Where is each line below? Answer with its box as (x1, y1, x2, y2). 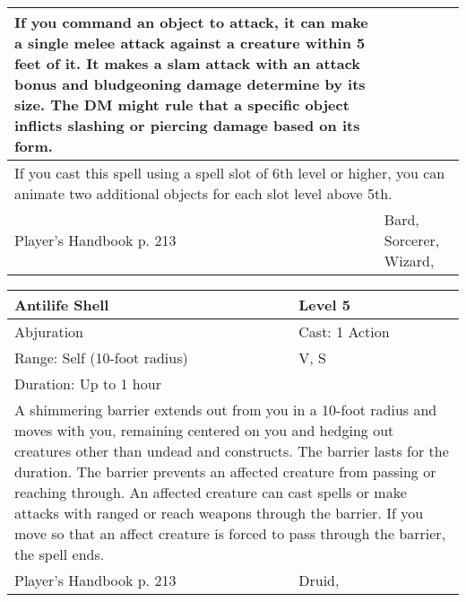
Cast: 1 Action (298, 321, 390, 342)
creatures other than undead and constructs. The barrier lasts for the (14, 441, 449, 461)
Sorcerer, (384, 230, 440, 250)
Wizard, (384, 250, 435, 271)
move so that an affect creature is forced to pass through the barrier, (14, 523, 446, 544)
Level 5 (298, 294, 350, 315)
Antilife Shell (14, 294, 109, 315)
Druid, (298, 570, 340, 590)
